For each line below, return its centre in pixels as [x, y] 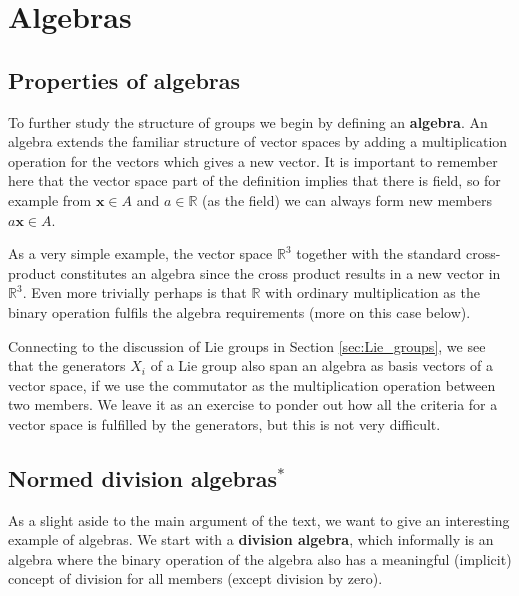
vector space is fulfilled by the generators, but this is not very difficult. [224, 423]
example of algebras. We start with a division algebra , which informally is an [251, 539]
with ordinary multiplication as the [372, 292]
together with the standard [379, 253]
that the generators [67, 365]
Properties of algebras [124, 79]
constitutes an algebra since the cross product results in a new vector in [280, 272]
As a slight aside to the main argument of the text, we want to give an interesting [259, 519]
